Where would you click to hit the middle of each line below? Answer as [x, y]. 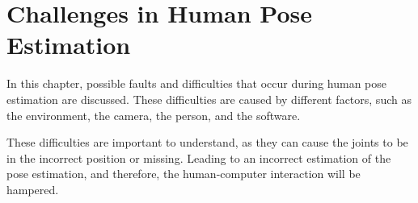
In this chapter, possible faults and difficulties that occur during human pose [197, 83]
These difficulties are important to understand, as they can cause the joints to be [207, 142]
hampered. [33, 189]
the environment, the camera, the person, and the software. [154, 115]
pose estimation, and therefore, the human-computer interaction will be [184, 174]
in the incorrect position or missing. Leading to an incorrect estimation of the [199, 157]
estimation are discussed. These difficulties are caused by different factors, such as [209, 99]
